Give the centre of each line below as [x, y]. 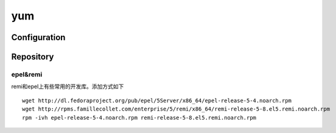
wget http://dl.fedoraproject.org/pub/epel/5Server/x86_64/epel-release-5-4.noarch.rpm [157, 101]
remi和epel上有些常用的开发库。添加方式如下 [68, 87]
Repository [33, 57]
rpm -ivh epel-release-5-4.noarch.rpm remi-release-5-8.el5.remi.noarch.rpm [139, 118]
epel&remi [27, 74]
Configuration [38, 37]
